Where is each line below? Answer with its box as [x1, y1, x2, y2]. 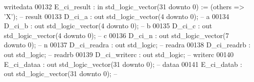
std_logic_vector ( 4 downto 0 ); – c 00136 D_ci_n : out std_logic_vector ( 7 [4, 30, 229, 40]
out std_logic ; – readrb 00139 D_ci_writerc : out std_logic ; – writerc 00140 [4, 49, 234, 59]
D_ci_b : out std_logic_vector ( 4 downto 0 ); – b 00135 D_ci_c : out [4, 20, 212, 31]
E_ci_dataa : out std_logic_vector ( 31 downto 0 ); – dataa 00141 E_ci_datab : [4, 59, 242, 69]
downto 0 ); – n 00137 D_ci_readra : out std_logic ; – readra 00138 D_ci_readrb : [4, 40, 251, 50]
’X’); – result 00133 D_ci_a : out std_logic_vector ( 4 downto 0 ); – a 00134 [4, 11, 230, 21]
